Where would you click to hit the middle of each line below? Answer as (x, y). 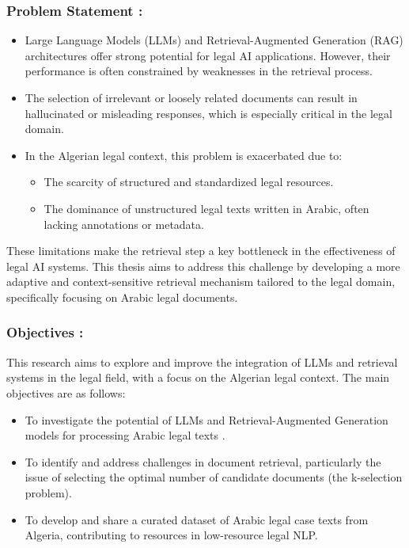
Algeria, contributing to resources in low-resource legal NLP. (171, 535)
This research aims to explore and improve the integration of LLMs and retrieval (202, 362)
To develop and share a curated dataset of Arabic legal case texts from (197, 519)
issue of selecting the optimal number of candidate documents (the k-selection (214, 477)
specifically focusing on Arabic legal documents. (122, 297)
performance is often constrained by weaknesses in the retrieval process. (199, 71)
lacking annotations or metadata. (124, 224)
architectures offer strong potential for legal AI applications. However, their (208, 55)
